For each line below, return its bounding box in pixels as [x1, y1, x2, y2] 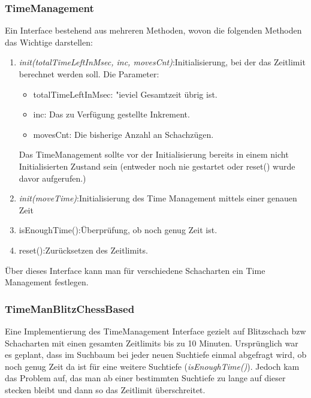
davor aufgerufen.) [19, 171, 86, 184]
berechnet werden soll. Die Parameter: [19, 68, 159, 80]
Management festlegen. [5, 276, 89, 288]
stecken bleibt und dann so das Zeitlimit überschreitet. [5, 383, 206, 396]
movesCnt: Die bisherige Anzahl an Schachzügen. [33, 128, 214, 140]
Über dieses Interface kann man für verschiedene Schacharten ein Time [5, 264, 265, 276]
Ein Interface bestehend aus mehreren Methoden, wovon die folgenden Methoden [5, 24, 302, 37]
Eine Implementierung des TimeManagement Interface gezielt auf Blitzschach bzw [5, 324, 306, 337]
